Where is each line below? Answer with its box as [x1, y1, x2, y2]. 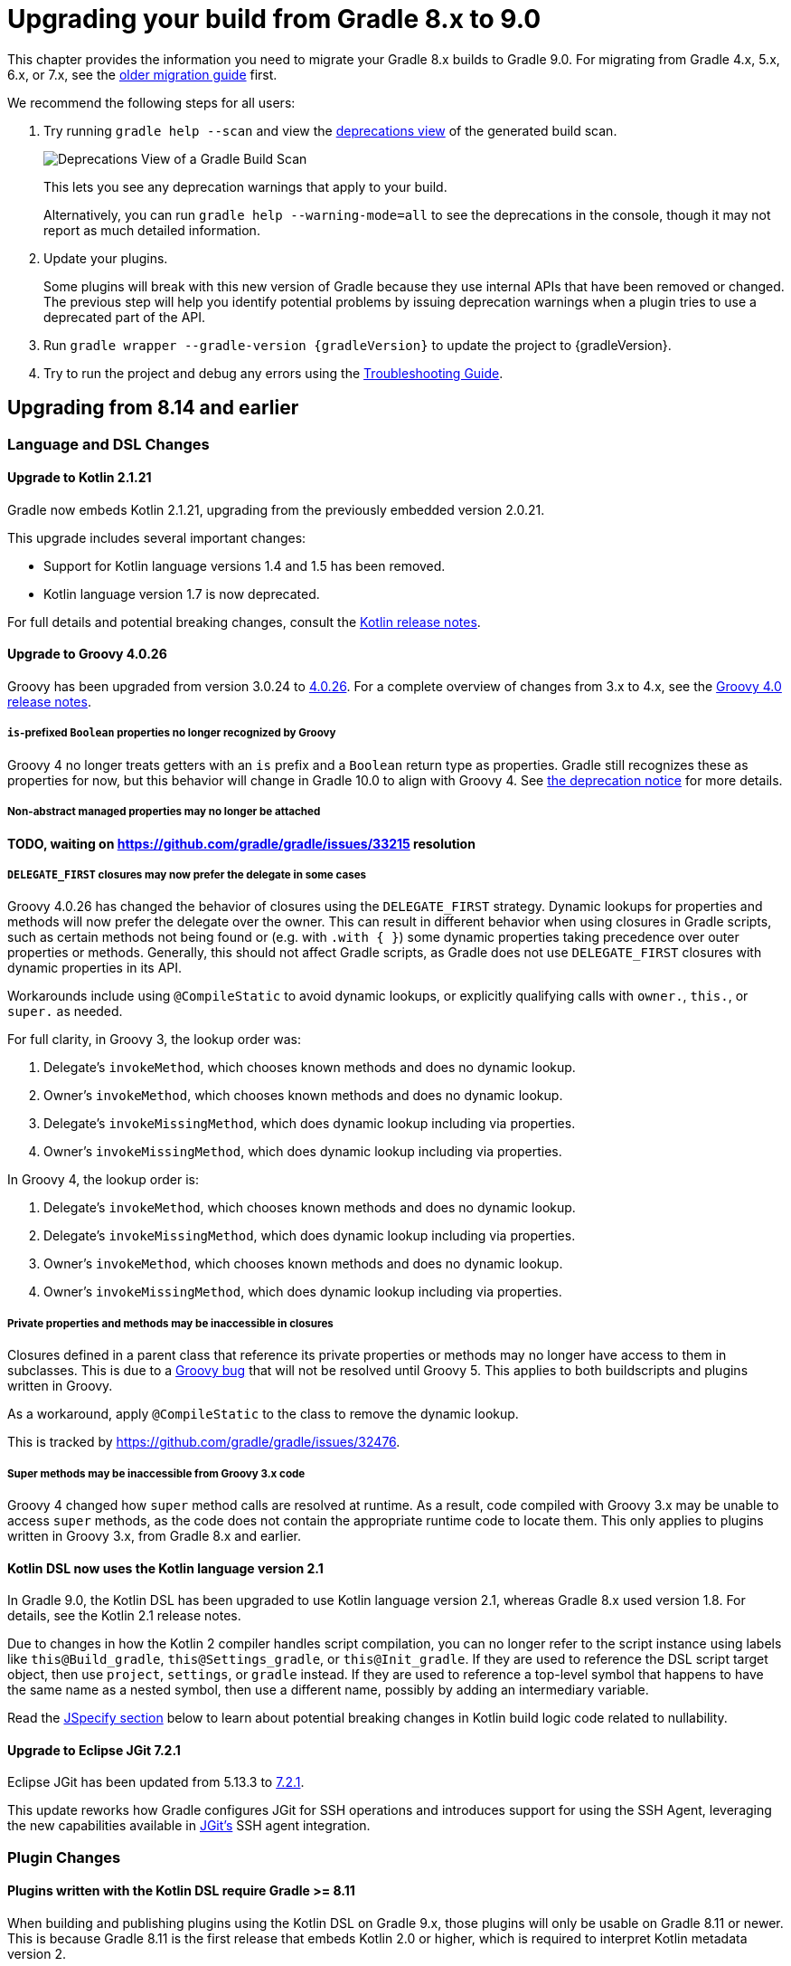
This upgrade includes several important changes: [7, 529, 306, 546]
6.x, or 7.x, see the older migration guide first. [7, 66, 278, 82]
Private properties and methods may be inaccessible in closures [7, 1316, 334, 1330]
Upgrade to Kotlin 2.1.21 [7, 470, 152, 486]
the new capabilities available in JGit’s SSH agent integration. [7, 1818, 371, 1834]
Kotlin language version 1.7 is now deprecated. [43, 585, 320, 602]
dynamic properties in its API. [7, 960, 183, 976]
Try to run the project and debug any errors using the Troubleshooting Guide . [43, 365, 504, 381]
